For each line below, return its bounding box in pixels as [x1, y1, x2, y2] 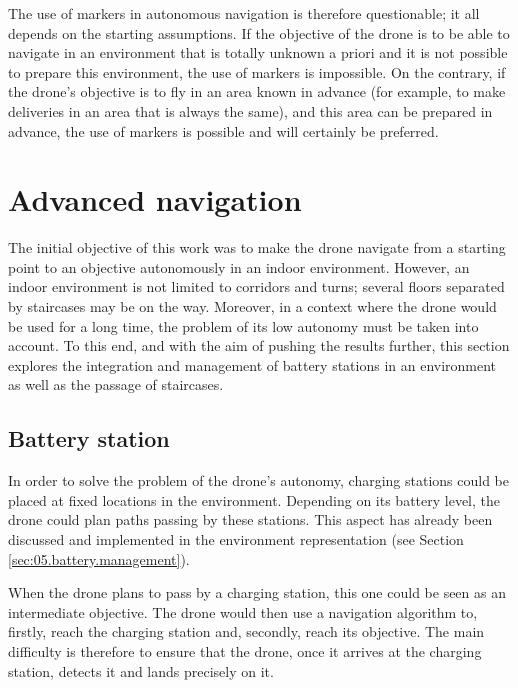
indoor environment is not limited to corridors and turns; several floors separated [8, 276, 505, 297]
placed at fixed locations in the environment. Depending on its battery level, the [8, 489, 500, 510]
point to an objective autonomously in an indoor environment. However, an [8, 256, 470, 277]
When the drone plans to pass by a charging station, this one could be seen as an [8, 582, 506, 603]
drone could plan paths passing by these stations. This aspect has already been [8, 509, 493, 530]
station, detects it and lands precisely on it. [8, 660, 274, 681]
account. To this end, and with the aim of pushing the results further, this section [8, 335, 510, 356]
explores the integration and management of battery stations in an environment [8, 354, 497, 375]
